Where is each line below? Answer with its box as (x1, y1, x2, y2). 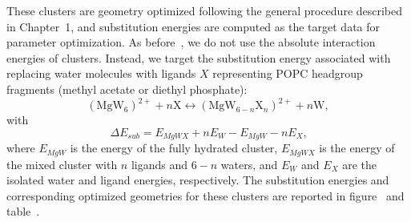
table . (6, 203, 40, 220)
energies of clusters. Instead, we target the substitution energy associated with (6, 49, 391, 66)
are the (342, 155, 377, 172)
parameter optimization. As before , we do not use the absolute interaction (6, 34, 376, 50)
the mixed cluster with (6, 155, 118, 172)
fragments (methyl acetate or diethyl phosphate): (6, 80, 248, 97)
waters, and (220, 155, 278, 172)
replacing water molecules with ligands (6, 65, 196, 82)
